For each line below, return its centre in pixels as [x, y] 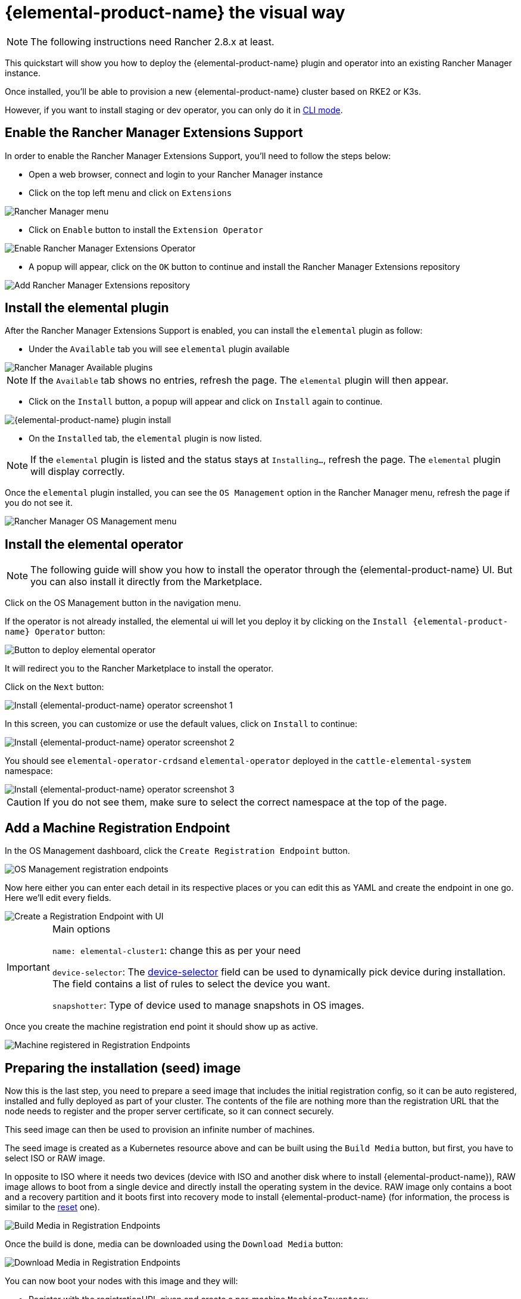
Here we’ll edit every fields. [58, 898]
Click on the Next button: [54, 687]
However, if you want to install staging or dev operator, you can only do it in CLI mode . [174, 110]
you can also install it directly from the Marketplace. [146, 582]
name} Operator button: [55, 632]
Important [28, 967]
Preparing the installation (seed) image [123, 1068]
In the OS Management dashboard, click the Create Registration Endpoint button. [177, 851]
